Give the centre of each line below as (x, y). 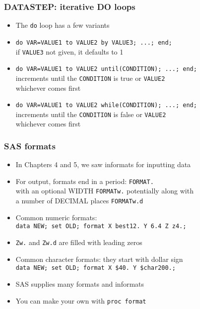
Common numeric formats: (56, 217)
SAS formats (30, 146)
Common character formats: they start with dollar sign (99, 259)
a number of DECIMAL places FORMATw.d (79, 201)
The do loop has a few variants (63, 25)
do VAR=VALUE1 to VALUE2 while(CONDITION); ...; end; (106, 105)
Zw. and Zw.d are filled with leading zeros (79, 242)
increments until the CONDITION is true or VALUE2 (90, 78)
